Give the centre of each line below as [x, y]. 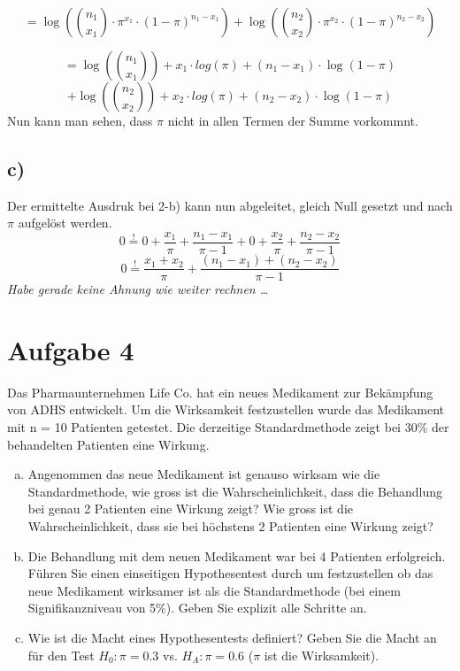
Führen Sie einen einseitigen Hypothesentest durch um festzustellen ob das [230, 573]
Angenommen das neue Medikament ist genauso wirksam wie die [204, 474]
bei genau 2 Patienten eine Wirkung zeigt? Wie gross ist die [191, 509]
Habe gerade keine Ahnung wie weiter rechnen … [138, 289]
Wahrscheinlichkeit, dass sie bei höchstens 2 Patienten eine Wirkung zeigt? [230, 525]
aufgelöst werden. [65, 223]
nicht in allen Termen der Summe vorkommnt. [293, 120]
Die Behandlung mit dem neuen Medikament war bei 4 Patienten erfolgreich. [237, 555]
